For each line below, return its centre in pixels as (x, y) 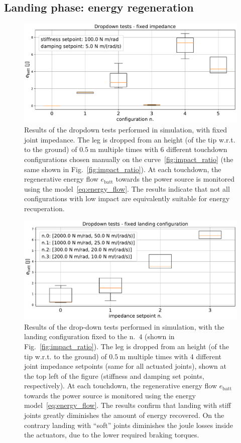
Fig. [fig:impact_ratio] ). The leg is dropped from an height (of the (127, 346)
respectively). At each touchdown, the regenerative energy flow (121, 386)
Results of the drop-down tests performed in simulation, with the (124, 326)
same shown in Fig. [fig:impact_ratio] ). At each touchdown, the (123, 169)
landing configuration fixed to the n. (80, 336)
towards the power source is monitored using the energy (110, 395)
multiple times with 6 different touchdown (163, 149)
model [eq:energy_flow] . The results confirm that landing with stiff (128, 405)
